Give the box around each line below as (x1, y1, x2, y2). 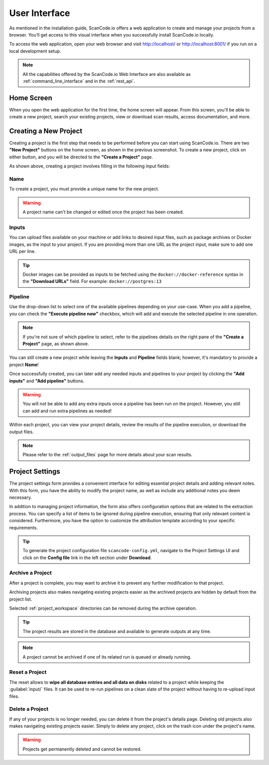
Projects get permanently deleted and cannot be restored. (22, 746, 142, 752)
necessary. (9, 494, 32, 500)
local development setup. (9, 48, 61, 54)
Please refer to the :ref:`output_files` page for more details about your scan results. (22, 452, 193, 458)
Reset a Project (9, 669, 47, 676)
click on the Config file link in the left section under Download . (22, 555, 152, 561)
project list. (9, 596, 32, 602)
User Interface (9, 7, 70, 18)
